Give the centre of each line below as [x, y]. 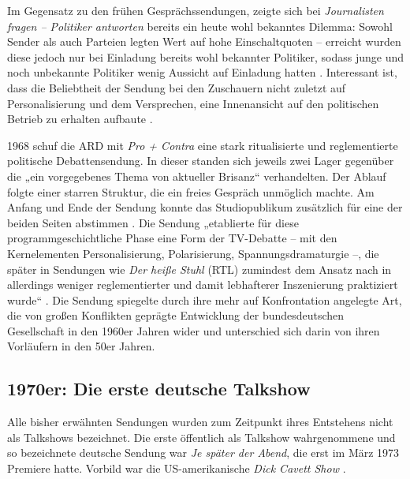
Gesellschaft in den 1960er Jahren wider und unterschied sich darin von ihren [194, 330]
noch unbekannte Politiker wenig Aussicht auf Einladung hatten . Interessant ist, [202, 72]
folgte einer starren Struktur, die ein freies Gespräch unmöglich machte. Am [191, 191]
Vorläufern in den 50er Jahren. [81, 346]
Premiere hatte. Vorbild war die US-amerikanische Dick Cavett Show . [177, 468]
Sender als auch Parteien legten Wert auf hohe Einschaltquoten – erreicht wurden [204, 41]
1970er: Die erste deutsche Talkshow [159, 389]
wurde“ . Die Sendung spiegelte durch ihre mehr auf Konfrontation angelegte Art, [205, 299]
